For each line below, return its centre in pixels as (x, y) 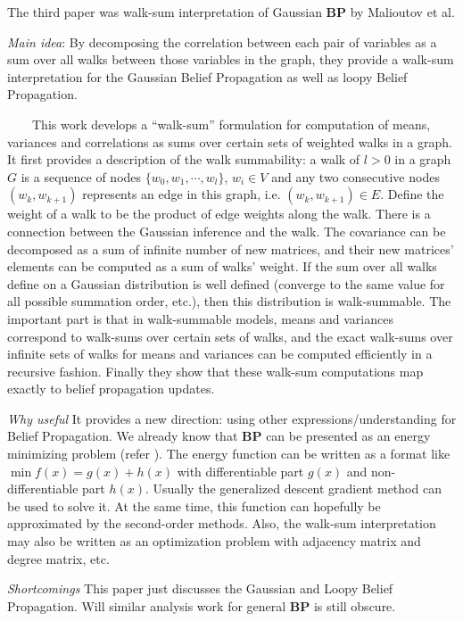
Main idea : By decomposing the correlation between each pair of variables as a (222, 41)
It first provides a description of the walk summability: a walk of (184, 159)
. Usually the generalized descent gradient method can (293, 489)
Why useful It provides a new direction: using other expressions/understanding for (232, 418)
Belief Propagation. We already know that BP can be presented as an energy (219, 436)
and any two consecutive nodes (356, 176)
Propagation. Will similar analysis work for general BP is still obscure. (202, 605)
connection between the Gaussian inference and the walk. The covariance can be (227, 231)
